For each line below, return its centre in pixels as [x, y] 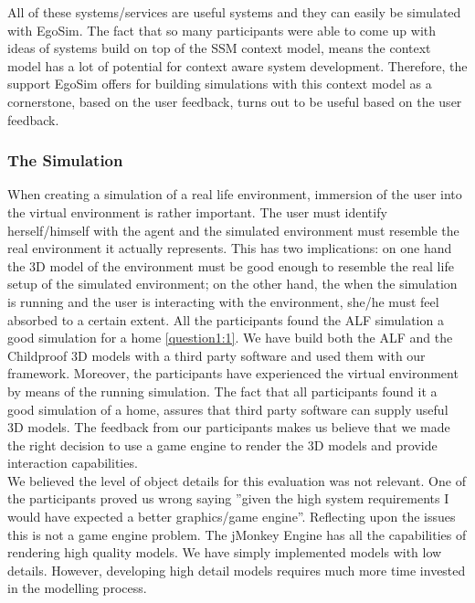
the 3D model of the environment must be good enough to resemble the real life [231, 265]
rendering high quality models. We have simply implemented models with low [225, 552]
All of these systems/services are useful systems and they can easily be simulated [234, 12]
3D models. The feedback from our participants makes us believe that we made [229, 427]
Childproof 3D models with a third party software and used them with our [216, 355]
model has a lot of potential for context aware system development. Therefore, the [237, 65]
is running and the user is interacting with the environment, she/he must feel [223, 301]
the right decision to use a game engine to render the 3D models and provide [222, 444]
